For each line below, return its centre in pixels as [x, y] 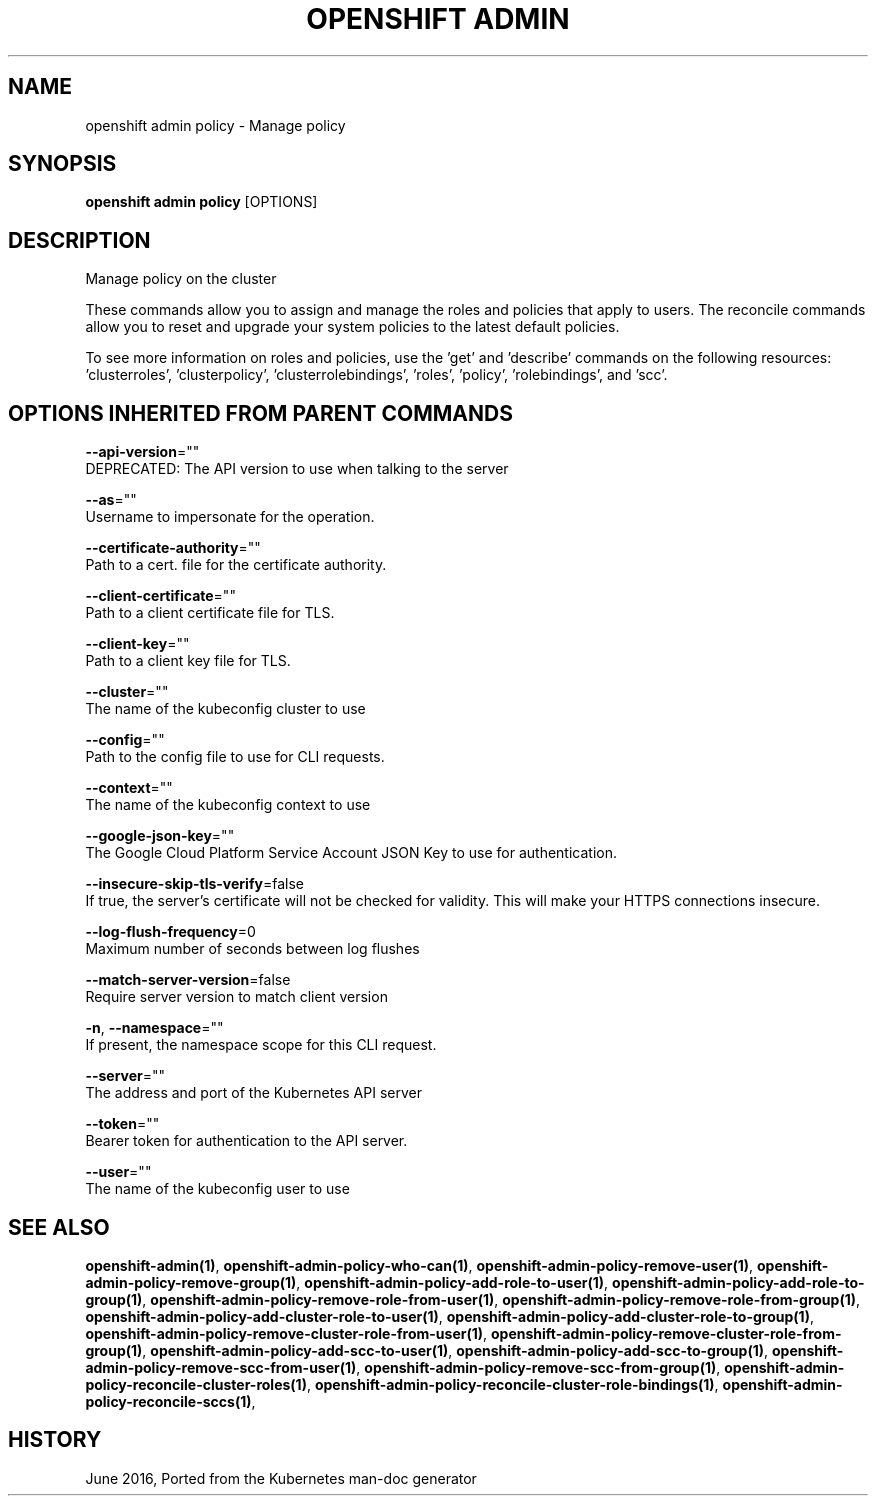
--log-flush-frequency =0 [170, 932]
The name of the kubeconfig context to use [228, 805]
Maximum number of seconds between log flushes [252, 949]
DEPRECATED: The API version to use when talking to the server [297, 469]
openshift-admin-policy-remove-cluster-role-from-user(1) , [286, 1333]
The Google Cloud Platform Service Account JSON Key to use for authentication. [351, 853]
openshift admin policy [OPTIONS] [201, 202]
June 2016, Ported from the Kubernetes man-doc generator [281, 1478]
